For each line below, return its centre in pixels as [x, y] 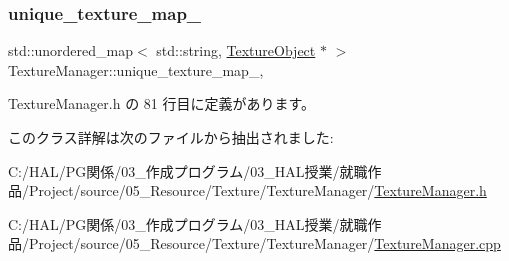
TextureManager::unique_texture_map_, [136, 69]
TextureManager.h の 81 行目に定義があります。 [162, 103]
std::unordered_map [71, 50]
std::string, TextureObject [236, 50]
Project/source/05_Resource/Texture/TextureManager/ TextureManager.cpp [264, 243]
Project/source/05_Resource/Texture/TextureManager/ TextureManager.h [257, 190]
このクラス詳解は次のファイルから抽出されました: [171, 137]
